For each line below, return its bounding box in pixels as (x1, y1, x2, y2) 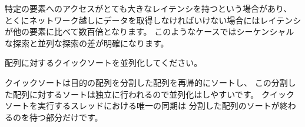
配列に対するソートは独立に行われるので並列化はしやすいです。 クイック (12, 88, 294, 100)
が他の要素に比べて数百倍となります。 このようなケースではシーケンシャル (5, 25, 294, 38)
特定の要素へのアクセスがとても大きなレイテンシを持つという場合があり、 (5, 2, 292, 14)
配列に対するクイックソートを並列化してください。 (5, 56, 203, 69)
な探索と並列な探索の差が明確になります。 (5, 36, 169, 49)
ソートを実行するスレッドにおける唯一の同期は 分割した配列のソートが (5, 99, 280, 112)
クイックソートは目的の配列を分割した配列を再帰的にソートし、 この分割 (5, 76, 288, 88)
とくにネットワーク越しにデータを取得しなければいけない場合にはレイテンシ (5, 14, 301, 26)
